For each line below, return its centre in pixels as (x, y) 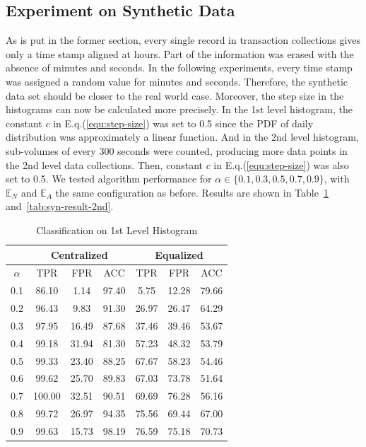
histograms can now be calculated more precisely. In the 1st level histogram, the (179, 109)
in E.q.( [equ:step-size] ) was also (281, 164)
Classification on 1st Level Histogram (117, 230)
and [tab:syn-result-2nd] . (60, 206)
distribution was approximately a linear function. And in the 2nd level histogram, (182, 137)
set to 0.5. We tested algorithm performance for (109, 179)
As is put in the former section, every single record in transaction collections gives (183, 40)
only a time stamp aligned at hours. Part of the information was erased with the (180, 53)
